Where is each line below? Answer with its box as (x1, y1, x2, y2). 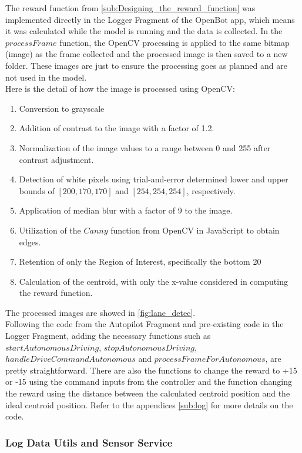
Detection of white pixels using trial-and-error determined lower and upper (19, 173, 288, 185)
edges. (19, 235, 41, 248)
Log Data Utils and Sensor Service (5, 435, 173, 449)
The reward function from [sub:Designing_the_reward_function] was (5, 2, 256, 14)
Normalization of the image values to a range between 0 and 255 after (19, 141, 271, 154)
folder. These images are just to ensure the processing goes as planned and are (5, 59, 287, 71)
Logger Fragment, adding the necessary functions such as (5, 329, 211, 342)
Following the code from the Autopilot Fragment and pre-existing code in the (5, 318, 284, 330)
